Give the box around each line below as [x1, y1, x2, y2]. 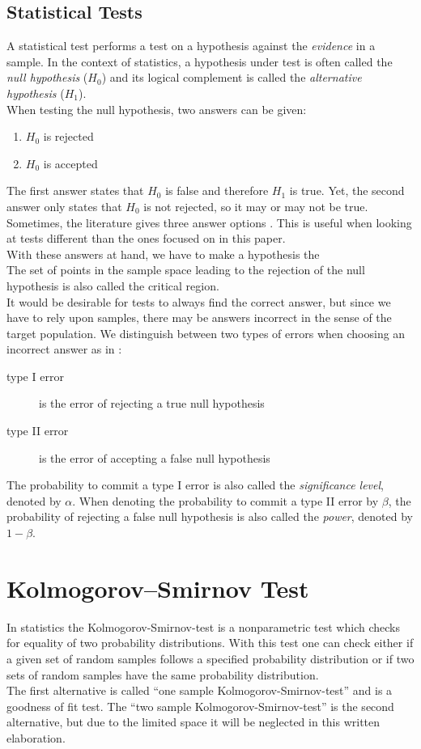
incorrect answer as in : [6, 341, 122, 358]
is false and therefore [165, 182, 269, 199]
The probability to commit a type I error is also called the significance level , [6, 476, 384, 493]
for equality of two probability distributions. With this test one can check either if [6, 634, 414, 651]
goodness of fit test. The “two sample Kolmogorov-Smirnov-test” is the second [6, 697, 394, 714]
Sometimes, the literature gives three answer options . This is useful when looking [6, 214, 412, 231]
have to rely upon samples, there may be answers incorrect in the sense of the [6, 309, 392, 326]
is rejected [43, 128, 94, 145]
